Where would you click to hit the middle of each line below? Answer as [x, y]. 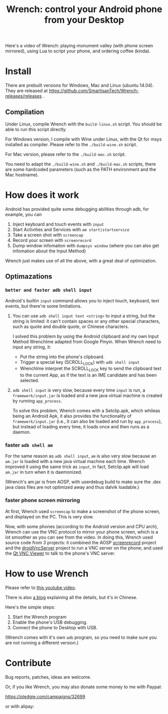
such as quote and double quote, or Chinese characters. [71, 327]
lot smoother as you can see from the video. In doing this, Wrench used [79, 537]
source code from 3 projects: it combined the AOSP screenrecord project [81, 542]
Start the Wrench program [39, 617]
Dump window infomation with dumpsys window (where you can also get [86, 245]
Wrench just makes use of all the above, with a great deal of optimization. [81, 261]
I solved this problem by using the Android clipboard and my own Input [86, 336]
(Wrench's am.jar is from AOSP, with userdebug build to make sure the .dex [83, 482]
